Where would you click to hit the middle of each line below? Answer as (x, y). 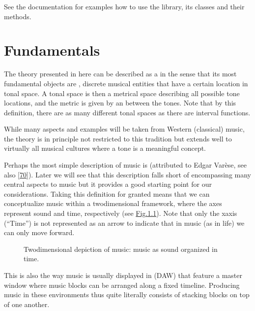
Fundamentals (52, 50)
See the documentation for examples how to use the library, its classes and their (124, 6)
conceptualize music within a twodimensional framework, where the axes (113, 203)
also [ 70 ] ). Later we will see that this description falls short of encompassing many (127, 174)
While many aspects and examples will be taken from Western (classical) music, (124, 129)
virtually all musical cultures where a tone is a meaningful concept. (105, 148)
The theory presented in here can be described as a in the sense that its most (120, 74)
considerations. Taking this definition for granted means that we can (107, 193)
